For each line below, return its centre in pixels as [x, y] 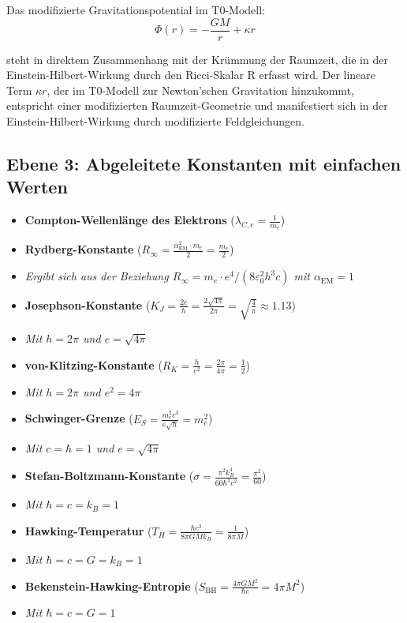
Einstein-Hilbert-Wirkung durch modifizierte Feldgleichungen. [155, 121]
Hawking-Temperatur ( [88, 530]
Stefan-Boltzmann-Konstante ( [109, 476]
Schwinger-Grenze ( [79, 418]
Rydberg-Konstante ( [83, 249]
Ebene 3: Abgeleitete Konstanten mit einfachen [204, 164]
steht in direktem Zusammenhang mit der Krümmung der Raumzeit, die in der [197, 59]
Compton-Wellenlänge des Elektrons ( [130, 220]
